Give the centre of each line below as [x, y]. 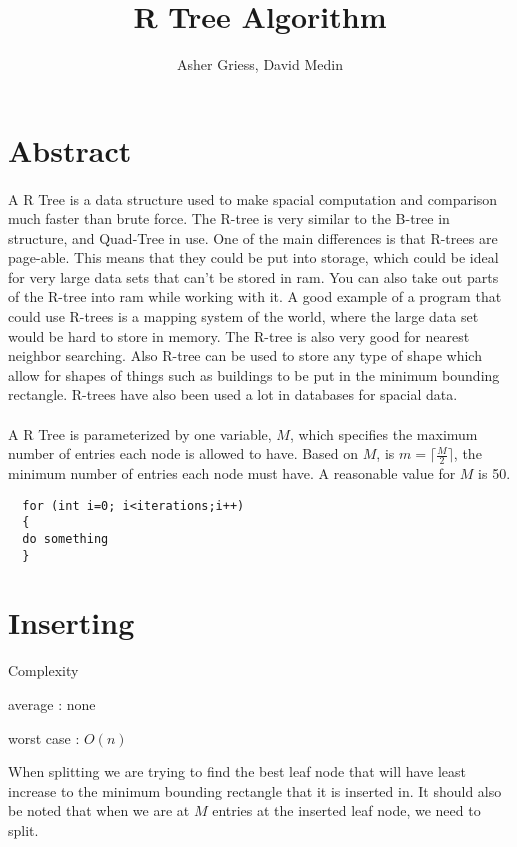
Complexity [43, 670]
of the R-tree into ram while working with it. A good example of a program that [255, 296]
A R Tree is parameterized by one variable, [140, 433]
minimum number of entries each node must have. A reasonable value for [232, 473]
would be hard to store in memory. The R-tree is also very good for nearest [239, 335]
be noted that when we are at [99, 810]
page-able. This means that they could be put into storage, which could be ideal [253, 257]
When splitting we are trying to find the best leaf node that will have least [237, 771]
